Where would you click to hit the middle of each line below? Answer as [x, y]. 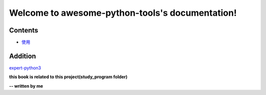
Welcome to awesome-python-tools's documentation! [123, 13]
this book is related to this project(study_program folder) [68, 77]
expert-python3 [25, 68]
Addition [23, 56]
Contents [24, 30]
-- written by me [26, 86]
